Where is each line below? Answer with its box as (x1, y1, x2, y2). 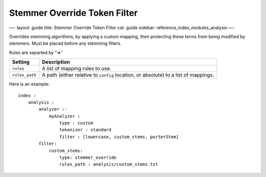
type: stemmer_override (59, 155, 117, 160)
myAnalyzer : (49, 113, 81, 119)
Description (42, 59, 70, 66)
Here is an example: (9, 81, 50, 87)
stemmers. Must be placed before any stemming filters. (9, 40, 122, 46)
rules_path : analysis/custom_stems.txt (59, 162, 159, 167)
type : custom (59, 120, 94, 126)
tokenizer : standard (59, 127, 112, 133)
